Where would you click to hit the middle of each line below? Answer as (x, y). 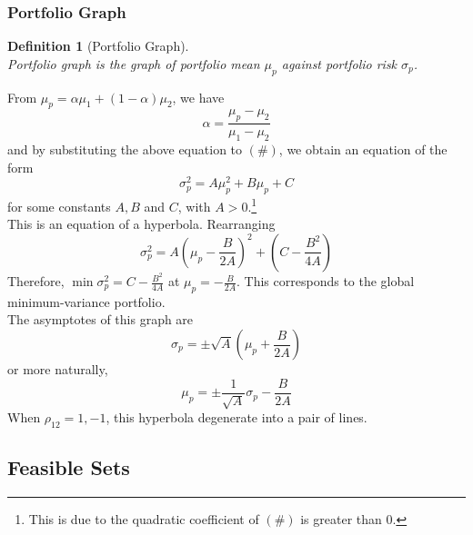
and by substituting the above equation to (125, 149)
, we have (198, 97)
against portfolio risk (339, 63)
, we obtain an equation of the (363, 149)
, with (194, 206)
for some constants (59, 206)
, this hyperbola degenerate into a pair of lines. (236, 417)
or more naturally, (58, 369)
